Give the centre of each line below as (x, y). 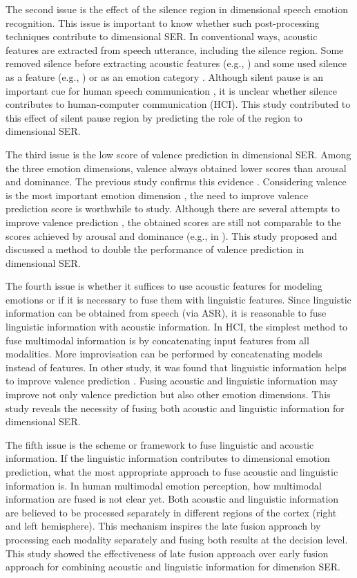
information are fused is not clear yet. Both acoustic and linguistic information (172, 499)
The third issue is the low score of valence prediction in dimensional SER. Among (178, 154)
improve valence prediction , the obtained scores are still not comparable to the (173, 222)
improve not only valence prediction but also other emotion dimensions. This (168, 394)
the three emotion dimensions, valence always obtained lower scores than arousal (176, 168)
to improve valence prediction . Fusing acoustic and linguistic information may (172, 381)
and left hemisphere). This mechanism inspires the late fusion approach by (163, 526)
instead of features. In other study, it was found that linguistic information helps (176, 367)
